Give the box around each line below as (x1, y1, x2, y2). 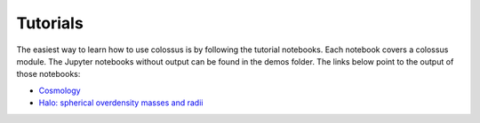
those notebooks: (16, 69, 81, 80)
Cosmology (38, 85, 81, 96)
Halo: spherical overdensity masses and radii (38, 97, 204, 108)
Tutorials (16, 13, 84, 33)
